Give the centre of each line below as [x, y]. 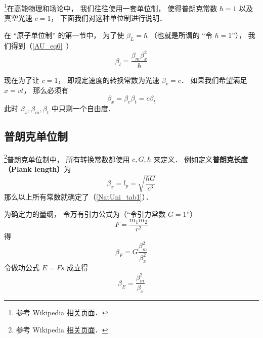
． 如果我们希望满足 [214, 80]
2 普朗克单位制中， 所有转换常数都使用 [67, 158]
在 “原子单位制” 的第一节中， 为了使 [64, 35]
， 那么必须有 [46, 90]
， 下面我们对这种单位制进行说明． [109, 18]
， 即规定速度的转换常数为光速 [109, 80]
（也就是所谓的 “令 [181, 35]
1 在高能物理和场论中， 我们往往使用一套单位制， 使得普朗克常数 [111, 7]
